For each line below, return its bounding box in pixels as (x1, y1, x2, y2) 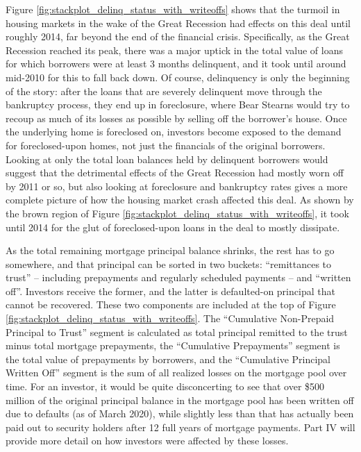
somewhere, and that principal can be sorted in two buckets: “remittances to (6, 256, 332, 271)
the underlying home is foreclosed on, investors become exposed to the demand (6, 124, 342, 139)
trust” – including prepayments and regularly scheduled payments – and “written (6, 270, 351, 285)
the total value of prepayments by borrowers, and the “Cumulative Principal (6, 351, 331, 366)
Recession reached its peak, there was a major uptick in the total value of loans (6, 42, 343, 57)
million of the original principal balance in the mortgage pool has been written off (6, 392, 354, 407)
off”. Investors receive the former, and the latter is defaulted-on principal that (6, 283, 335, 298)
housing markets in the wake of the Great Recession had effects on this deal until (6, 15, 351, 30)
